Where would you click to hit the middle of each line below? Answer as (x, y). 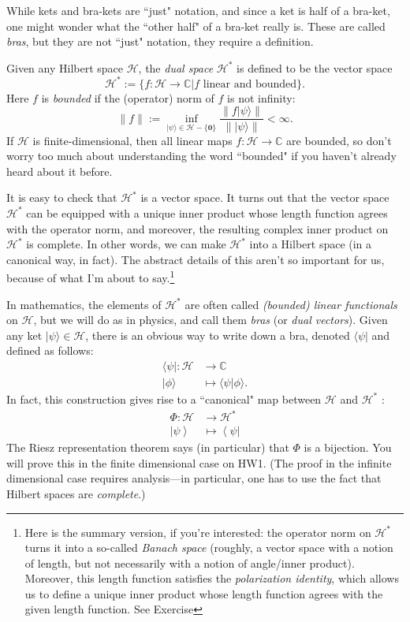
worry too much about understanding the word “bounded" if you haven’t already (201, 156)
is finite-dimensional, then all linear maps (132, 140)
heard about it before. (60, 171)
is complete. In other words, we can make (126, 244)
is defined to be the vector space (315, 67)
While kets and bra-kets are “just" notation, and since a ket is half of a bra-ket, (198, 10)
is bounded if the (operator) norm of (128, 97)
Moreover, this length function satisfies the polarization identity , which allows (212, 578)
